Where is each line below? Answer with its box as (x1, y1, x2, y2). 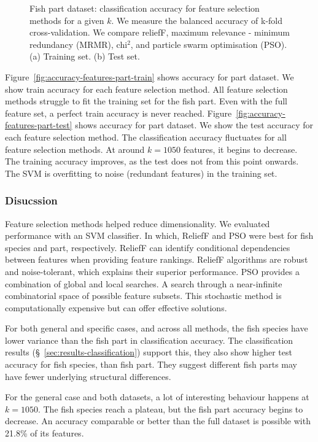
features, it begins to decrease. (183, 142, 298, 155)
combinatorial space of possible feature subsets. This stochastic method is (5, 289, 282, 302)
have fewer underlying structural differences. (5, 370, 171, 382)
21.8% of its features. (5, 427, 84, 440)
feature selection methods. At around (5, 142, 145, 155)
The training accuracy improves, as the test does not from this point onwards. (5, 155, 299, 168)
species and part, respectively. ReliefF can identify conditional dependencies (5, 241, 290, 254)
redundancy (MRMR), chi (29, 37, 128, 50)
